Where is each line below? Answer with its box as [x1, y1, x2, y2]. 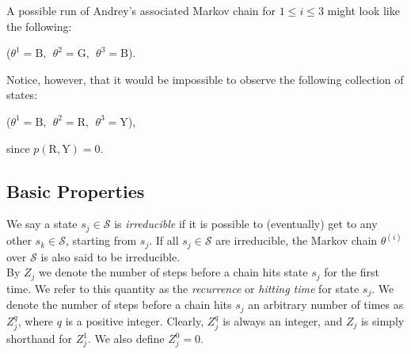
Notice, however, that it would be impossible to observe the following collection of [6, 70, 404, 87]
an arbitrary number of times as [248, 296, 404, 313]
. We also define [87, 330, 165, 347]
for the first [324, 264, 379, 280]
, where [17, 312, 54, 329]
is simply [360, 312, 405, 329]
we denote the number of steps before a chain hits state [39, 264, 308, 280]
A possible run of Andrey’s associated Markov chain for [6, 2, 276, 18]
